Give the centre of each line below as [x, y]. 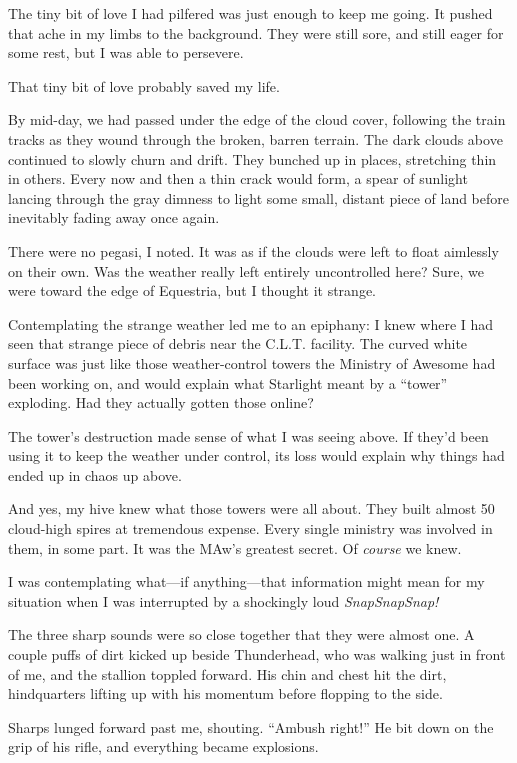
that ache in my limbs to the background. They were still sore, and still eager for [256, 32]
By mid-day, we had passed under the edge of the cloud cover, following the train [257, 119]
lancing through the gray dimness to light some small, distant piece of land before [259, 197]
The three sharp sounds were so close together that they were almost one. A [241, 634]
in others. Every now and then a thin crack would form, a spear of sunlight [238, 178]
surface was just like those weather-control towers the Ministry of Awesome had [252, 362]
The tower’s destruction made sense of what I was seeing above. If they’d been [248, 435]
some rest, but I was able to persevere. [126, 52]
